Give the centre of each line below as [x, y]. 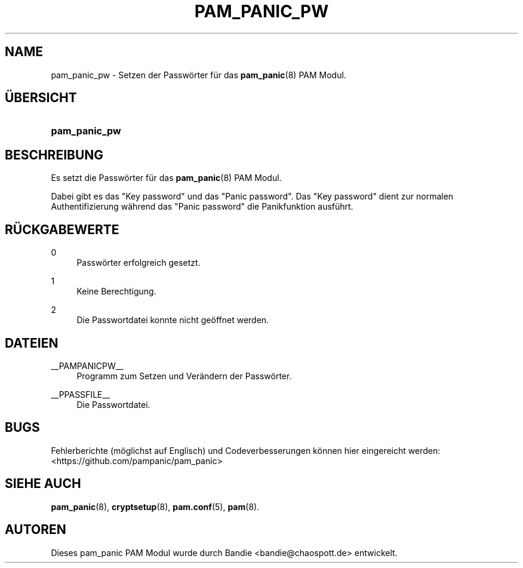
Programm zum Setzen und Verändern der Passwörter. [184, 376]
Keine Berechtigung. [116, 291]
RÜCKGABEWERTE [62, 229]
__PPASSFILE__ [81, 394]
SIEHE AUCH [43, 484]
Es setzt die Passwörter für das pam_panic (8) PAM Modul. [166, 178]
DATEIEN [32, 343]
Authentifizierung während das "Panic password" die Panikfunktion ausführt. [202, 207]
